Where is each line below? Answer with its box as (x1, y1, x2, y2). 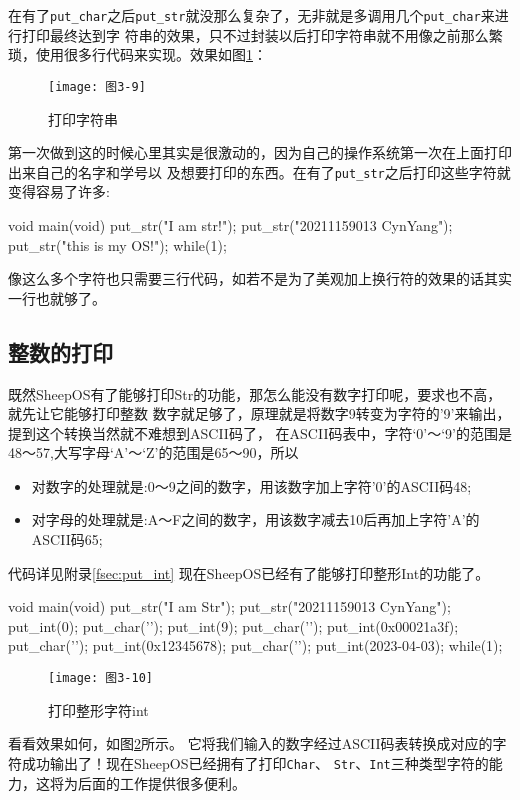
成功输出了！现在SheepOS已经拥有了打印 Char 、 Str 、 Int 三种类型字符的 (21, 752, 489, 773)
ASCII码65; (31, 529, 103, 550)
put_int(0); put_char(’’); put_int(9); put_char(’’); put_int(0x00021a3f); (8, 615, 459, 636)
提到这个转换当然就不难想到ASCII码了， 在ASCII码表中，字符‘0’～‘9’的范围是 (8, 422, 513, 443)
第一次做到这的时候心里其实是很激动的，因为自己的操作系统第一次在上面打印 (8, 142, 512, 163)
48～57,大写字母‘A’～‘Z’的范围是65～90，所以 (8, 442, 299, 463)
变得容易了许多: (8, 181, 110, 202)
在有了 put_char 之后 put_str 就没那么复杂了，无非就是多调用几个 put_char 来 (8, 5, 495, 25)
